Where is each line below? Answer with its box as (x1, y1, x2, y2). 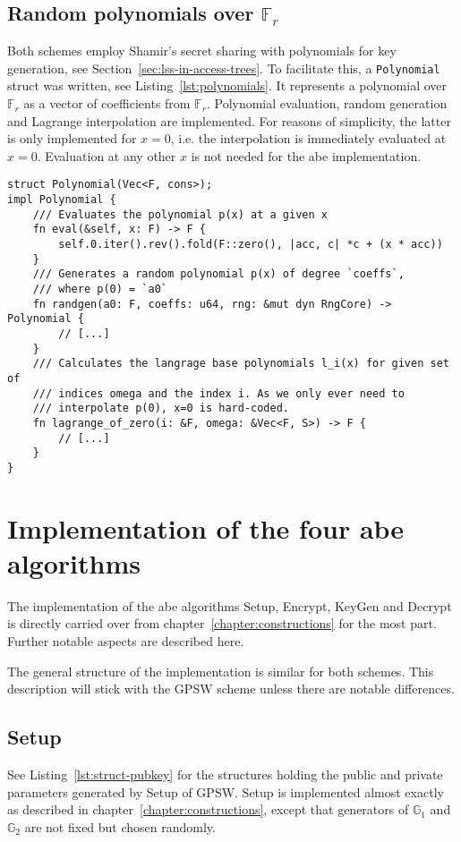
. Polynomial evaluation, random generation (206, 94, 448, 113)
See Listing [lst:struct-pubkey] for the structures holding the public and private (7, 765, 443, 784)
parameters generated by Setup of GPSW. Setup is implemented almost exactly (7, 782, 444, 801)
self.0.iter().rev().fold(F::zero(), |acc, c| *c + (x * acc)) (58, 238, 443, 251)
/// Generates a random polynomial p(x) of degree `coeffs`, (32, 268, 405, 281)
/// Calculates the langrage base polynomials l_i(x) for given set (32, 357, 449, 370)
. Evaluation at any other (37, 146, 176, 165)
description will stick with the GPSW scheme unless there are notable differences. (7, 679, 455, 698)
